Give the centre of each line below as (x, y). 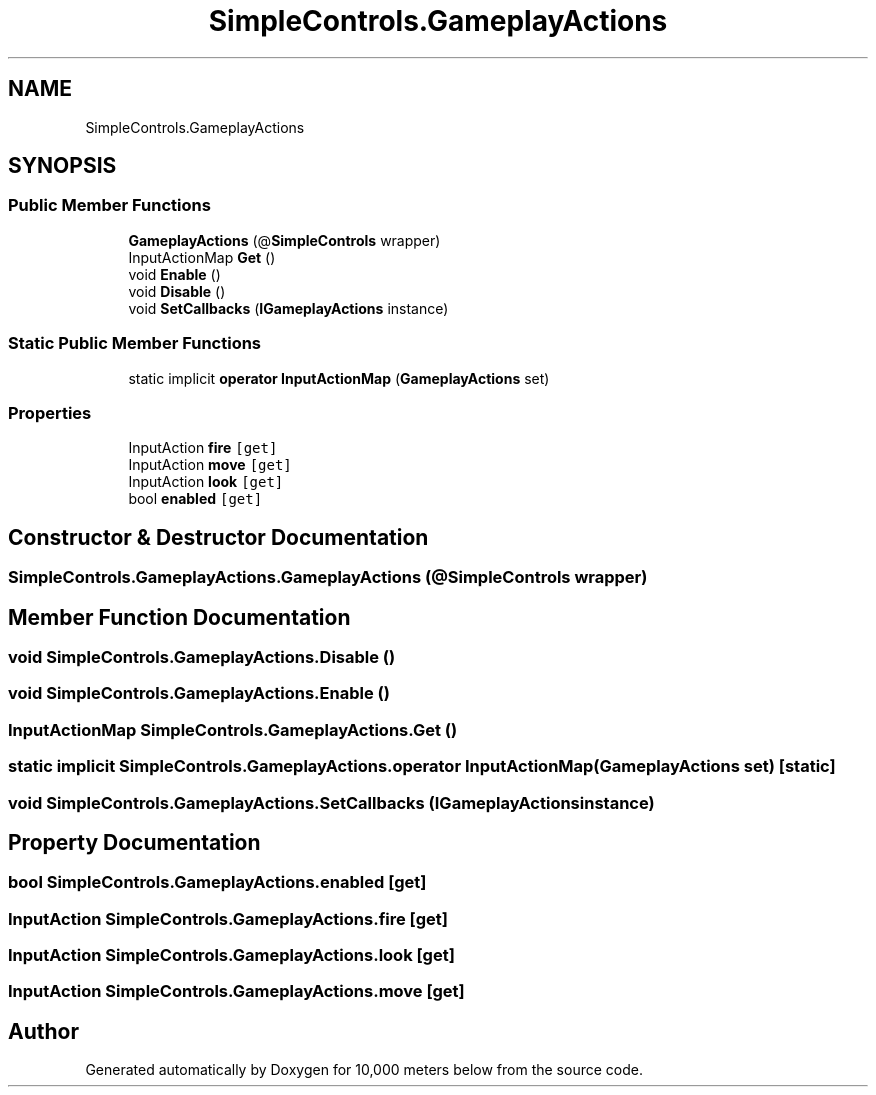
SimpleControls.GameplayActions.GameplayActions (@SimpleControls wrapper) (328, 577)
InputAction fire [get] (203, 448)
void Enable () (174, 274)
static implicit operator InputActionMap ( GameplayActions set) (339, 378)
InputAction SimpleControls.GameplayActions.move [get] (236, 991)
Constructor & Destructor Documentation (218, 537)
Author (43, 1031)
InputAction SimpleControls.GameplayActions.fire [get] (228, 918)
